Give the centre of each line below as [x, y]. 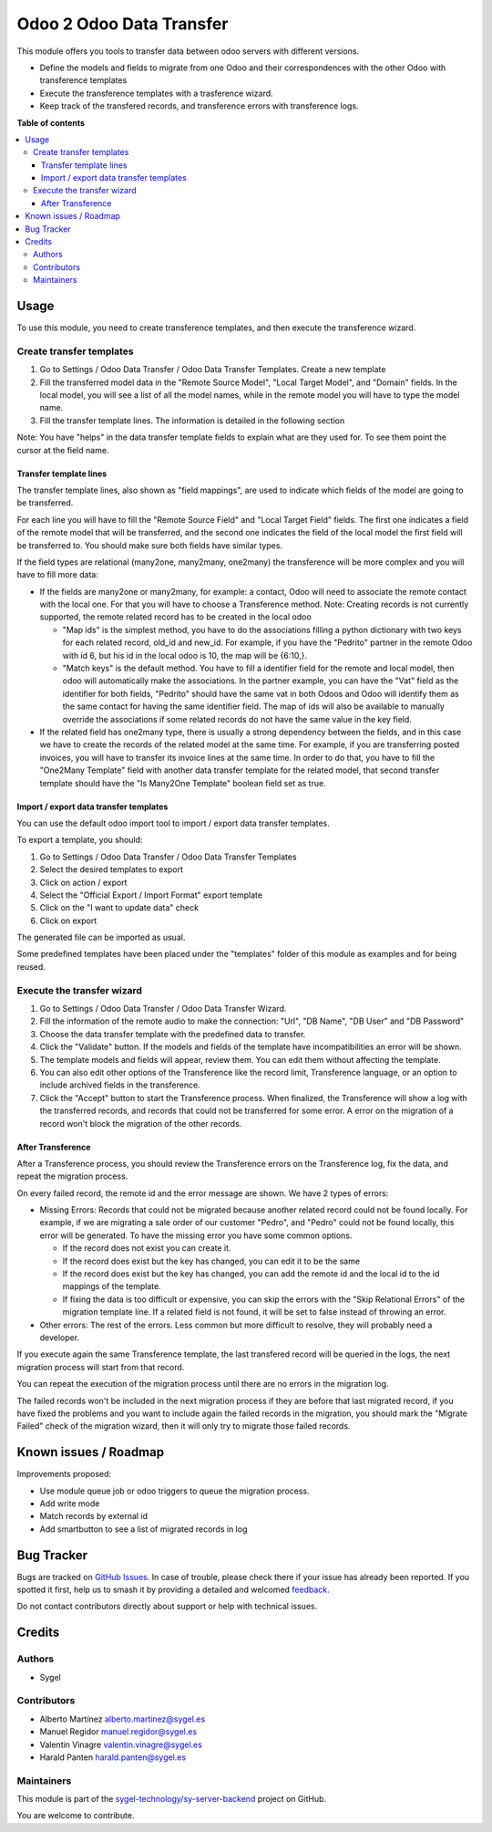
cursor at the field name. [63, 450]
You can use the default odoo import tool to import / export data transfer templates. [173, 823]
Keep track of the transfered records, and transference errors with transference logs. [199, 106]
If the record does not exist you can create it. [147, 1248]
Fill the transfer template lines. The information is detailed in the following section [192, 421]
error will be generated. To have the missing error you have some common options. [196, 1235]
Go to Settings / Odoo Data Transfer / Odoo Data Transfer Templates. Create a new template [213, 370]
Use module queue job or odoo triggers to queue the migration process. [174, 1491]
